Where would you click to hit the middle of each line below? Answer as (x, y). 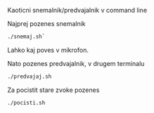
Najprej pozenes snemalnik (46, 24)
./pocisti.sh (26, 102)
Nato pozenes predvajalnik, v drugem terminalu (76, 63)
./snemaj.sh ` (26, 36)
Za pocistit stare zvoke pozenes (53, 90)
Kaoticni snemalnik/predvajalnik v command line (77, 10)
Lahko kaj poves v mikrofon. (48, 50)
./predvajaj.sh (30, 77)
